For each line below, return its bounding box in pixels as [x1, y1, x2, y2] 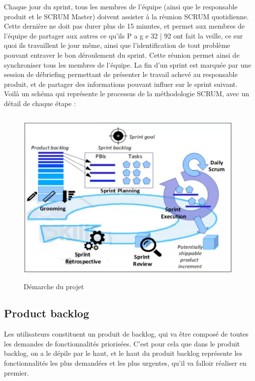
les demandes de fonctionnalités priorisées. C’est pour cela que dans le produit [4, 338, 240, 348]
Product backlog [4, 305, 90, 321]
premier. [4, 367, 29, 378]
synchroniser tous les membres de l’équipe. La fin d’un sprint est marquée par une [4, 59, 252, 70]
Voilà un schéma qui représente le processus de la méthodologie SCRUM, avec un [4, 88, 250, 99]
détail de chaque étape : [4, 98, 76, 108]
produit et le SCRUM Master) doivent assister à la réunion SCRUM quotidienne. [4, 11, 249, 21]
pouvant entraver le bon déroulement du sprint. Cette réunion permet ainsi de [4, 49, 240, 60]
